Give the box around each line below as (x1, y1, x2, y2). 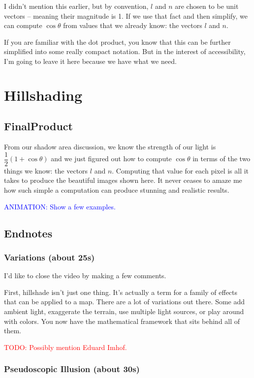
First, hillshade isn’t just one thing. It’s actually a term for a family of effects (4, 287, 238, 297)
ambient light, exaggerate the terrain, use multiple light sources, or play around (4, 306, 244, 316)
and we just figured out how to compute (51, 153, 172, 164)
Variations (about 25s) (4, 251, 95, 263)
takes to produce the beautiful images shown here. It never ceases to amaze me (4, 175, 242, 185)
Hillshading (4, 85, 83, 105)
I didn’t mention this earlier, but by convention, (4, 1, 149, 11)
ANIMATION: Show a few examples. (4, 201, 116, 211)
